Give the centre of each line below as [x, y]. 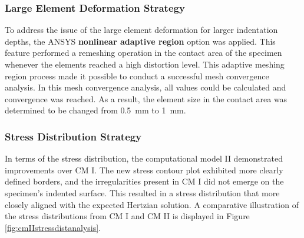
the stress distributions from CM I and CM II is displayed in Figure [127, 216]
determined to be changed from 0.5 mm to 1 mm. [95, 110]
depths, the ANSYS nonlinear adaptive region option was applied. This [140, 41]
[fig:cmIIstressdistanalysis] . [53, 227]
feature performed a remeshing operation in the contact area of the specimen [143, 53]
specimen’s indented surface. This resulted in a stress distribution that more [142, 192]
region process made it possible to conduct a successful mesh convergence [137, 76]
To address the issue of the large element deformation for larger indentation [141, 30]
